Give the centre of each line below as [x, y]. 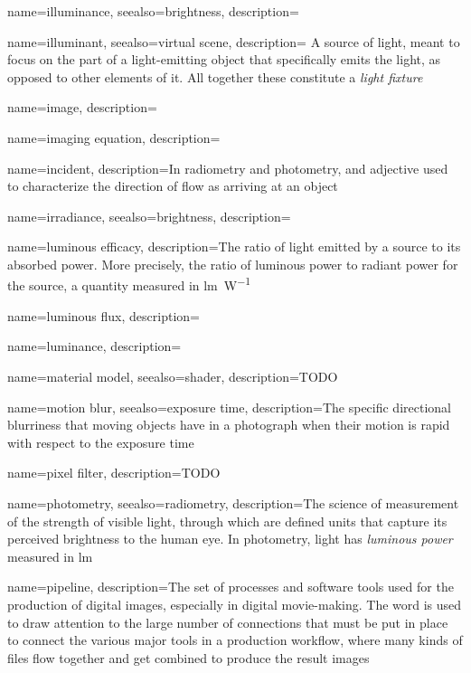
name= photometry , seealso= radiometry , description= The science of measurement [233, 502]
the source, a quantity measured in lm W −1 [129, 284]
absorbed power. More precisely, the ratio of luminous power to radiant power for [233, 264]
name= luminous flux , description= [104, 315]
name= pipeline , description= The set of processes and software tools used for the [231, 587]
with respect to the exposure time [101, 442]
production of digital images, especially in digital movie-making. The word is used [235, 604]
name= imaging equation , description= [114, 137]
